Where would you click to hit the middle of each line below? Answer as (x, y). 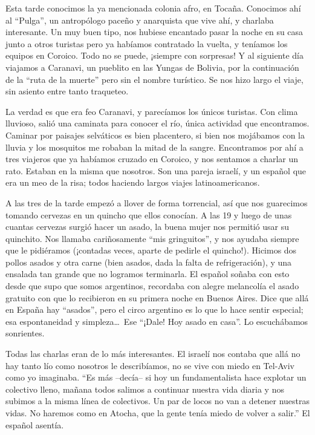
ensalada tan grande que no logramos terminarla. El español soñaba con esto (148, 274)
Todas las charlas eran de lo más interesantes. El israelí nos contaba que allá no (153, 354)
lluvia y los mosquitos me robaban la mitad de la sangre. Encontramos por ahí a (154, 147)
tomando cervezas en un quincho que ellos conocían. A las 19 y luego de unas (149, 214)
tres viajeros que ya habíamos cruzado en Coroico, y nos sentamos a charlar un (152, 159)
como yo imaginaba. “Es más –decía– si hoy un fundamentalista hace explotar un (156, 377)
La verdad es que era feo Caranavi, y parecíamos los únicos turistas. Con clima (152, 111)
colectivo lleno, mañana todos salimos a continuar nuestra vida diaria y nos (145, 389)
